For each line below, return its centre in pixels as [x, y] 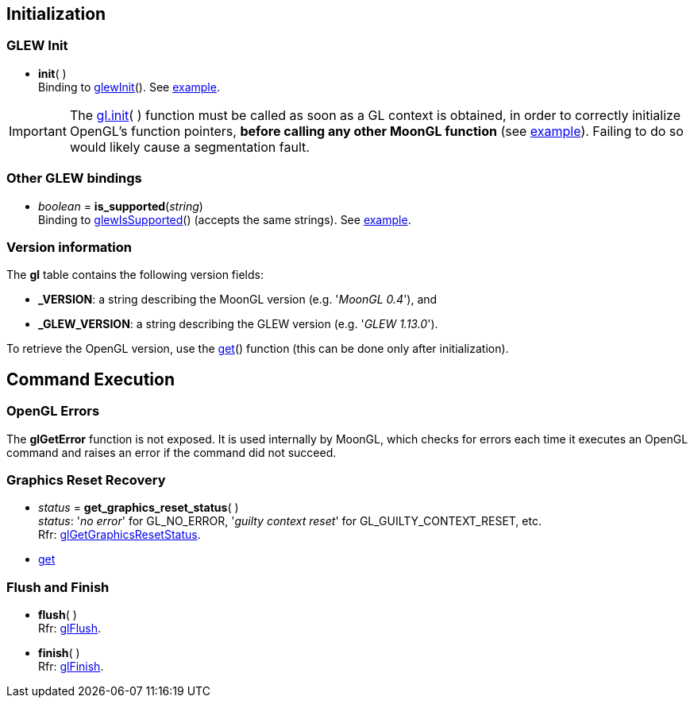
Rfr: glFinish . [71, 667]
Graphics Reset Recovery [86, 480]
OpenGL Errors [53, 411]
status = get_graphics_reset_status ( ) [139, 508]
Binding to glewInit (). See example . [129, 87]
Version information [69, 247]
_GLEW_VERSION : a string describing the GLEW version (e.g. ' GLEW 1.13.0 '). [238, 324]
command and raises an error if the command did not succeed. [172, 452]
